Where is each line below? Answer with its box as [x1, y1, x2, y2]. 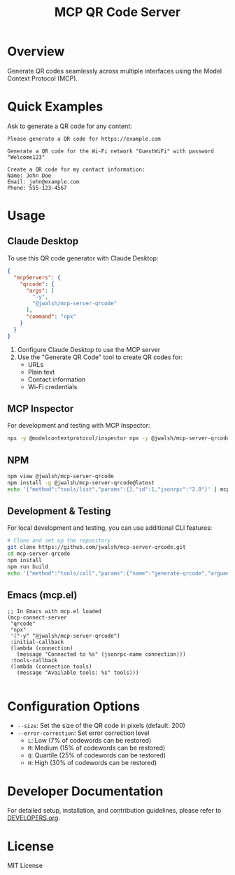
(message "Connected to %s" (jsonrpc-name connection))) [16, 650, 187, 658]
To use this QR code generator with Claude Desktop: [7, 253, 159, 262]
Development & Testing [7, 505, 111, 517]
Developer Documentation [7, 783, 164, 799]
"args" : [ [25, 287, 55, 294]
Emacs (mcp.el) [7, 589, 78, 601]
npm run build [7, 563, 49, 570]
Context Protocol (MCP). [7, 74, 78, 83]
